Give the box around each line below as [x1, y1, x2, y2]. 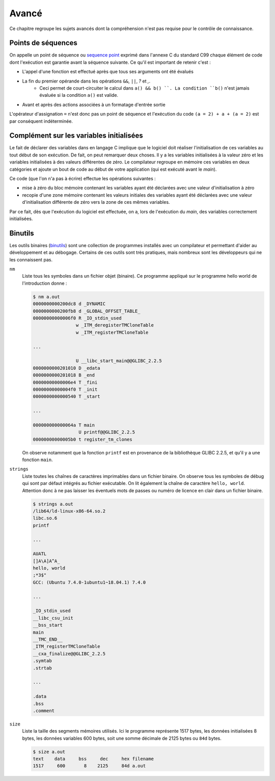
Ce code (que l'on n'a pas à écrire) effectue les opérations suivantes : [9, 176, 156, 182]
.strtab [33, 665, 52, 671]
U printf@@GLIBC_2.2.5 [78, 429, 135, 435]
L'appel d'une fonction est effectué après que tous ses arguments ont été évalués [22, 69, 194, 75]
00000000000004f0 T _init [33, 386, 98, 392]
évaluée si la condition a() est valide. [39, 92, 119, 98]
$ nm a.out [33, 293, 60, 300]
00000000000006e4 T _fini [33, 380, 98, 385]
